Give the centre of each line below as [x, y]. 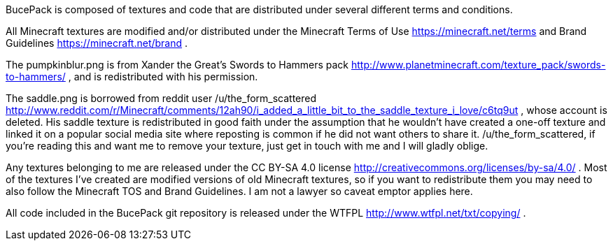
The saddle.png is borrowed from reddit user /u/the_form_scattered [161, 98]
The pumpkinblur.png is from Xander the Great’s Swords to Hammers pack [177, 65]
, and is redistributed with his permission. [163, 77]
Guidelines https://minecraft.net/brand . [97, 43]
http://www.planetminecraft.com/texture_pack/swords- [478, 65]
